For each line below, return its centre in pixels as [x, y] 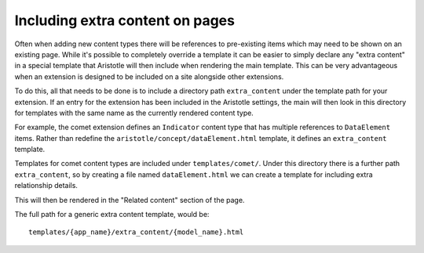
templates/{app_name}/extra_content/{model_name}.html [136, 232]
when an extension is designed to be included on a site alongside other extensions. [149, 76]
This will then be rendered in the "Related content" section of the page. [130, 200]
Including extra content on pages [125, 20]
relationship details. [46, 186]
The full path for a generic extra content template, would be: [112, 215]
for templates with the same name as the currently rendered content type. [134, 113]
